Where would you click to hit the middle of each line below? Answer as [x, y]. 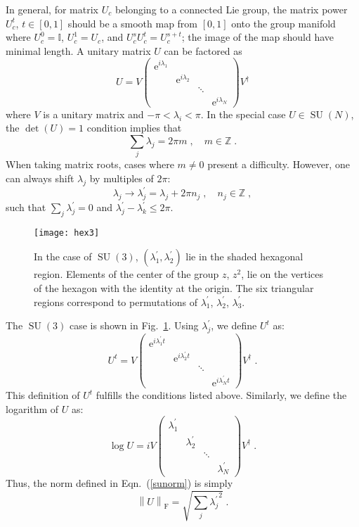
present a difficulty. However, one [279, 164]
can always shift [40, 178]
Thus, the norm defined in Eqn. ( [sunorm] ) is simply [119, 483]
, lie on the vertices [282, 274]
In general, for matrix [52, 9]
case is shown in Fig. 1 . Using [134, 325]
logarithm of [32, 408]
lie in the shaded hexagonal [244, 256]
